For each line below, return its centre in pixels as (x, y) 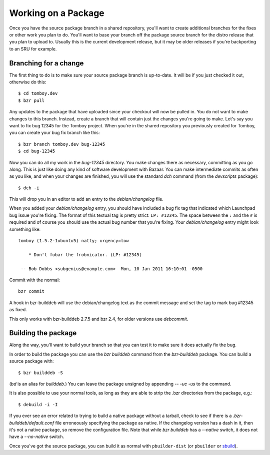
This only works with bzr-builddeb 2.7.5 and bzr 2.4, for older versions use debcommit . (99, 319)
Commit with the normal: (34, 280)
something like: (25, 229)
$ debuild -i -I (38, 404)
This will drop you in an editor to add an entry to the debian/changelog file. (86, 199)
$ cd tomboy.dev (38, 93)
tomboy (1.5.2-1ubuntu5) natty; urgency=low (74, 241)
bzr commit (31, 291)
